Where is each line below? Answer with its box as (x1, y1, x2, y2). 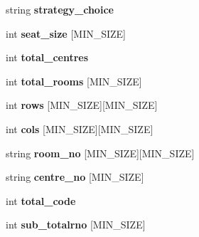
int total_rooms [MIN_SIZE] (6, 73, 142, 88)
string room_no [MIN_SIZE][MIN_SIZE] (6, 145, 195, 160)
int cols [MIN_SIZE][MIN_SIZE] (6, 121, 154, 136)
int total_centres (6, 50, 89, 65)
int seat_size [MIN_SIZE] (6, 26, 127, 41)
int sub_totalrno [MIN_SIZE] (6, 217, 146, 232)
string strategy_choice (6, 2, 114, 16)
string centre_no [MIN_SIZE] (6, 169, 144, 184)
